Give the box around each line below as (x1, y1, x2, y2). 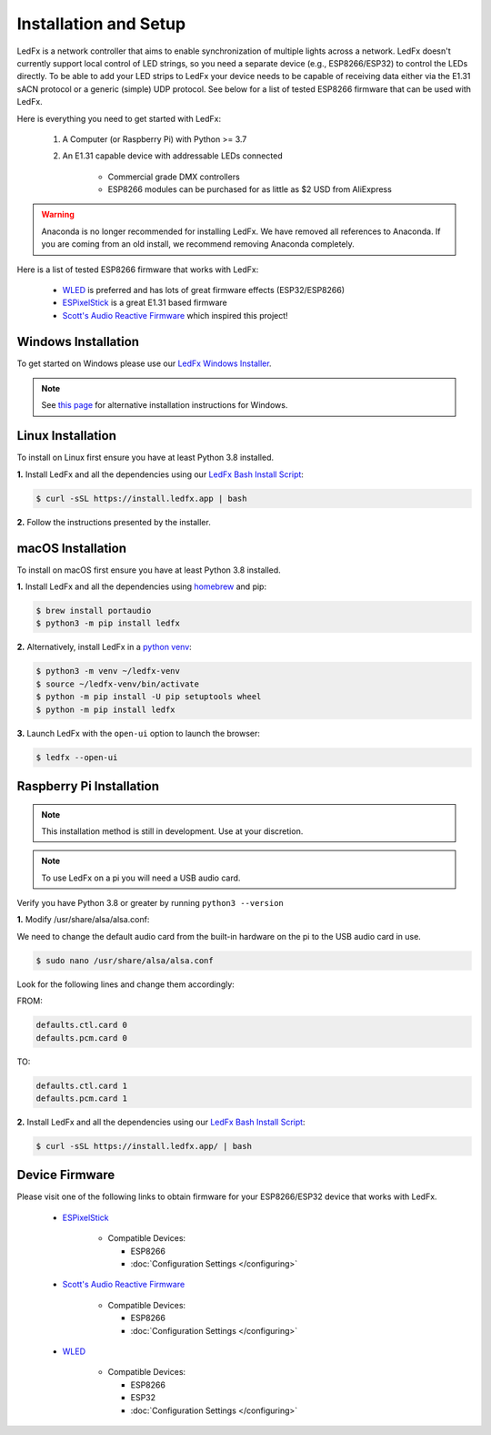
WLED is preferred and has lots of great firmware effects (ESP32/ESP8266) (62, 285, 346, 296)
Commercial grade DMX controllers (107, 171, 240, 182)
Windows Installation (16, 333, 140, 350)
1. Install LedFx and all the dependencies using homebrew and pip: (16, 581, 267, 592)
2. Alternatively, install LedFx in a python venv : (16, 642, 193, 653)
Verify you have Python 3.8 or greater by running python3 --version (16, 898, 284, 909)
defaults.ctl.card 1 (35, 1080, 127, 1091)
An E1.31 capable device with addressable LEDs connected (62, 150, 283, 161)
